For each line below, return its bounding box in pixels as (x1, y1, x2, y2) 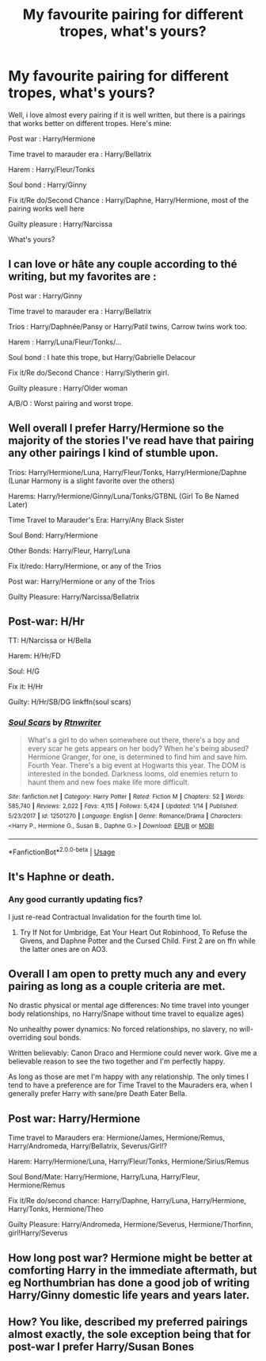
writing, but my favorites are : (8, 270, 157, 283)
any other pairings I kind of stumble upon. (8, 447, 219, 460)
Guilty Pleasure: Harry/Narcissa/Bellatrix (8, 592, 140, 601)
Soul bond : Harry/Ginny (8, 180, 87, 190)
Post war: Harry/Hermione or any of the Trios (8, 577, 156, 586)
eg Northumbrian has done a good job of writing (8, 1275, 250, 1290)
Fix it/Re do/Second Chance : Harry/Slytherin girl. (8, 367, 169, 378)
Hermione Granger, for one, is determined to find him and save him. (27, 752, 248, 761)
